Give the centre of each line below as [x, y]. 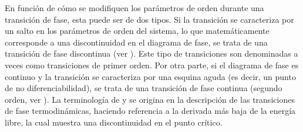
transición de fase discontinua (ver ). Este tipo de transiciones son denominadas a [151, 53]
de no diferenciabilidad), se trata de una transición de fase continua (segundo [144, 88]
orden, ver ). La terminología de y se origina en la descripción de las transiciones [150, 99]
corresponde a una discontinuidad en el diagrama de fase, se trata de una [136, 42]
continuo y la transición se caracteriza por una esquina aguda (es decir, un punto [150, 76]
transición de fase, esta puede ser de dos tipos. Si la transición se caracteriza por [149, 19]
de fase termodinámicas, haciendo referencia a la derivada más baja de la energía [150, 111]
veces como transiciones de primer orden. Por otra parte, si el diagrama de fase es [152, 65]
